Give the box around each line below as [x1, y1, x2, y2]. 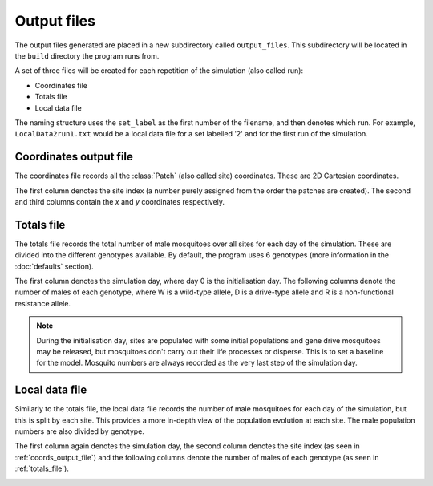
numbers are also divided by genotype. [14, 427, 144, 436]
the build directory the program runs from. [14, 51, 160, 60]
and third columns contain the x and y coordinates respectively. [14, 196, 225, 206]
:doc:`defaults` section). [14, 261, 94, 271]
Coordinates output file [14, 150, 134, 164]
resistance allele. [14, 298, 71, 308]
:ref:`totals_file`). [14, 464, 70, 473]
